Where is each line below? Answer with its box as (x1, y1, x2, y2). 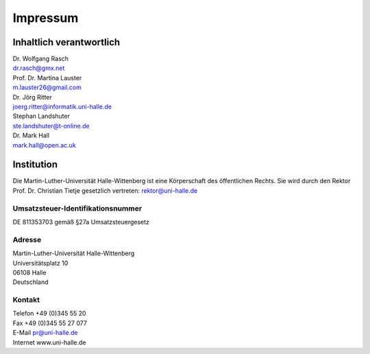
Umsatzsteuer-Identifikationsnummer (12, 203, 143, 213)
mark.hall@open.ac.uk (12, 141, 77, 149)
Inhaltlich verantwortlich (12, 36, 121, 48)
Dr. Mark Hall (12, 131, 50, 140)
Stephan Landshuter (12, 112, 70, 120)
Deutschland (12, 278, 49, 286)
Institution (12, 158, 58, 171)
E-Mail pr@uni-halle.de (12, 329, 78, 337)
